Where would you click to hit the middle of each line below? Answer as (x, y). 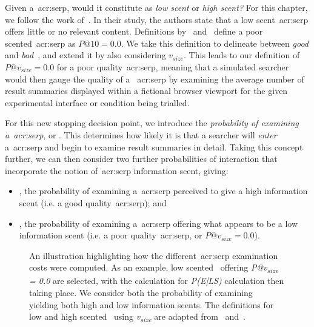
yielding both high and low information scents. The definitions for (152, 304)
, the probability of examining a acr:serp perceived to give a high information (163, 191)
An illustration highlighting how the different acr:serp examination (154, 255)
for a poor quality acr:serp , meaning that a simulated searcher (173, 66)
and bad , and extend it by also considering (85, 55)
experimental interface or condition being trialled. (97, 102)
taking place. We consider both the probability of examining (141, 292)
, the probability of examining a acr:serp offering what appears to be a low (159, 223)
